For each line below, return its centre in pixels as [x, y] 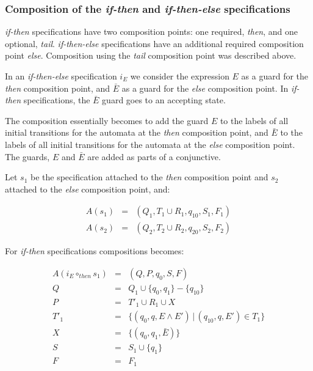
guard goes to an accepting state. [164, 100]
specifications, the [57, 100]
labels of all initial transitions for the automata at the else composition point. [150, 144]
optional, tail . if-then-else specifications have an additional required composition [154, 43]
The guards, [27, 156]
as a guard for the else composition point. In [205, 88]
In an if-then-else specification [61, 76]
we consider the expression [180, 76]
